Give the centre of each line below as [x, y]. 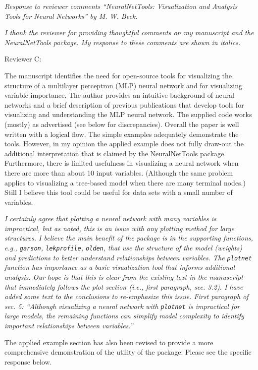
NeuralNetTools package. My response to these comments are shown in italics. [123, 42]
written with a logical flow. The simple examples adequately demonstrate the [122, 134]
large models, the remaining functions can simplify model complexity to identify [124, 316]
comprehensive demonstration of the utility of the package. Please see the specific [128, 352]
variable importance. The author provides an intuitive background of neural [119, 95]
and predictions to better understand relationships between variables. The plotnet [128, 257]
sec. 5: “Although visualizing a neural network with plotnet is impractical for [122, 306]
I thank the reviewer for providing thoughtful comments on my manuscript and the [129, 32]
